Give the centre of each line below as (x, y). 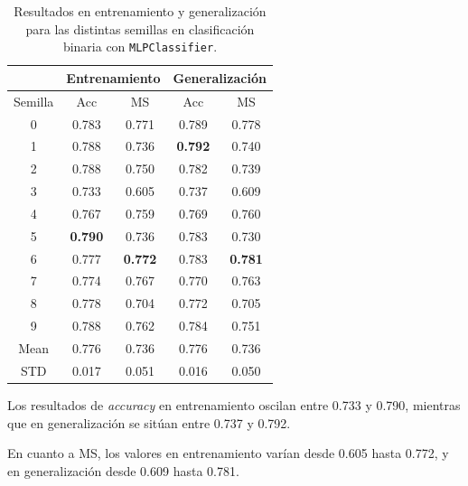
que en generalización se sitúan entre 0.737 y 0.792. (149, 422)
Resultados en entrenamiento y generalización (140, 11)
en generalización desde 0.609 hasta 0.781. (123, 470)
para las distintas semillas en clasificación (140, 28)
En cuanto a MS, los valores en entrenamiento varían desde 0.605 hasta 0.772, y (228, 453)
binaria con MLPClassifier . (140, 47)
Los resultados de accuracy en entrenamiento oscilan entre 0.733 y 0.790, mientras (234, 404)
